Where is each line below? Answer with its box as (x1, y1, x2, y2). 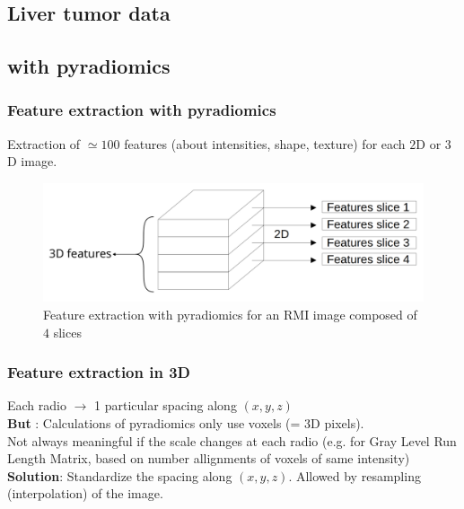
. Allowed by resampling (288, 466, 421, 485)
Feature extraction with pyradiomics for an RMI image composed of (43, 305, 417, 324)
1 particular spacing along (94, 396, 237, 415)
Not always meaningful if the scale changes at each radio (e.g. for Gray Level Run (7, 431, 457, 450)
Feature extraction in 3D (7, 361, 190, 383)
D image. (7, 152, 57, 171)
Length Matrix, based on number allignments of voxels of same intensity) (7, 449, 410, 468)
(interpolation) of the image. (7, 484, 163, 503)
